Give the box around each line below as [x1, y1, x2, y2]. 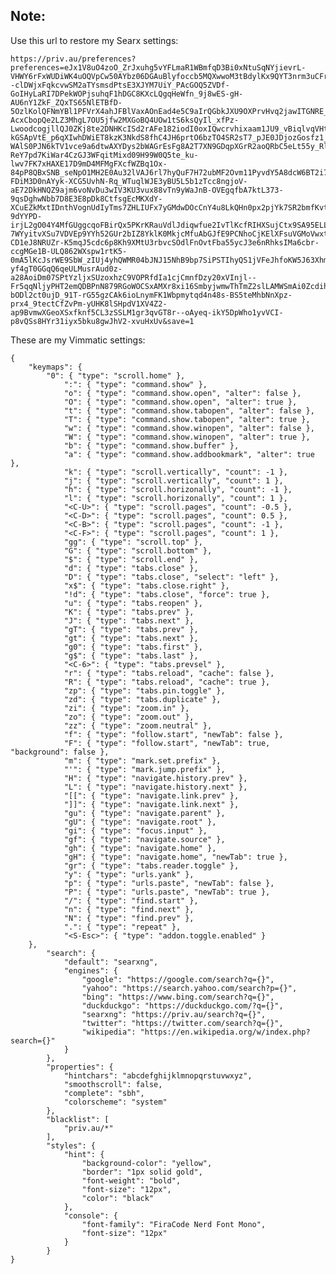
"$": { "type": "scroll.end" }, [63, 554, 199, 564]
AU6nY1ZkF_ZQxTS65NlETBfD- [10, 97, 123, 108]
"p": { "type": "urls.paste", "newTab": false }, [63, 878, 275, 888]
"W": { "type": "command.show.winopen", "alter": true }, [63, 432, 311, 442]
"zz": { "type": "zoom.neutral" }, [63, 720, 213, 731]
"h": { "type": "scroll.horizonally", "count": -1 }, [63, 484, 293, 494]
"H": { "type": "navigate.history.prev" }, [63, 773, 248, 783]
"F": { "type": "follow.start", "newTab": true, [63, 738, 271, 748]
